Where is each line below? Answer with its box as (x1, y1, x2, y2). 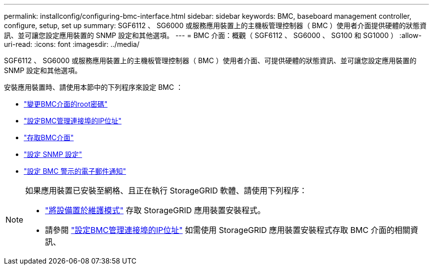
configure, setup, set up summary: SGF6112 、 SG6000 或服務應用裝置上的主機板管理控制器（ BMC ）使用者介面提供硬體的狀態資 (4, 21, 427, 30)
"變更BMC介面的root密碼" (24, 100, 108, 108)
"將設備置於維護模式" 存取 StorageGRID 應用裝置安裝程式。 (45, 205, 265, 215)
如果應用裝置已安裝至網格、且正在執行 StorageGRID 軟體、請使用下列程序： (25, 186, 307, 195)
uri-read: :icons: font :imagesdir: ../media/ (4, 40, 139, 48)
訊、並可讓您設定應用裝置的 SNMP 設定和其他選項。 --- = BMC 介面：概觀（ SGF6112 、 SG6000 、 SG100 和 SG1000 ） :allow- (4, 31, 422, 39)
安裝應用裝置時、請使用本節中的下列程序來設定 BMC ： (4, 83, 183, 91)
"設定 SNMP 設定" (24, 150, 83, 158)
